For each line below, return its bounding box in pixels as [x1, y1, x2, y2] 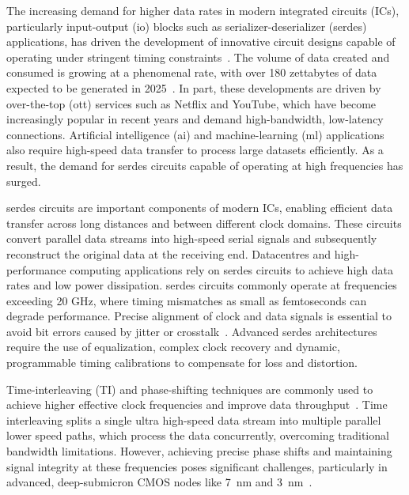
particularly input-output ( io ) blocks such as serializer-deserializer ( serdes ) [6, 17, 367, 34]
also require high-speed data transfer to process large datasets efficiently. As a [6, 142, 384, 158]
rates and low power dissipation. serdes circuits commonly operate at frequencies [6, 277, 397, 293]
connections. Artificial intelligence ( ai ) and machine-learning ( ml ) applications [6, 126, 384, 142]
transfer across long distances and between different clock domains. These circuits [6, 214, 402, 231]
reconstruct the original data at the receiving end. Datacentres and [6, 245, 331, 262]
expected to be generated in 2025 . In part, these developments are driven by [6, 79, 381, 96]
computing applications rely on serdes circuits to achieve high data [70, 261, 393, 278]
